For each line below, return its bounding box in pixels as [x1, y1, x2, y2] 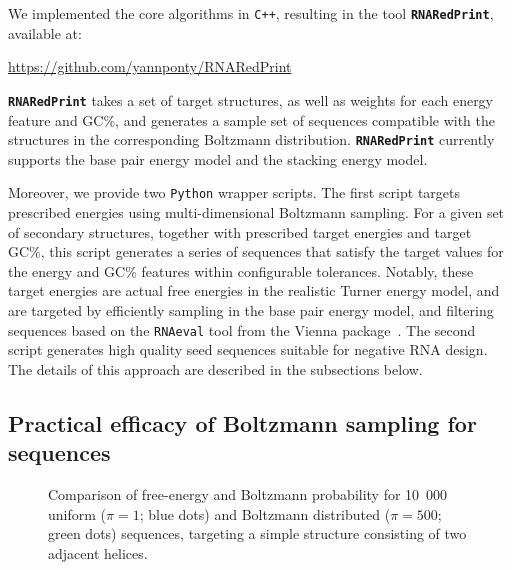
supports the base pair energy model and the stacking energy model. [8, 148, 428, 169]
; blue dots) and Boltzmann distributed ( [139, 503, 391, 524]
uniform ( [48, 503, 107, 524]
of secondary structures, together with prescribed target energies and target [8, 221, 472, 242]
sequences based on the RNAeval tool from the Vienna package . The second [8, 319, 476, 340]
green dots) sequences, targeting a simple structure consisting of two [48, 523, 467, 544]
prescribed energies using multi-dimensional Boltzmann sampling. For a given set [8, 202, 505, 222]
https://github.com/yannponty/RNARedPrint [8, 56, 292, 77]
